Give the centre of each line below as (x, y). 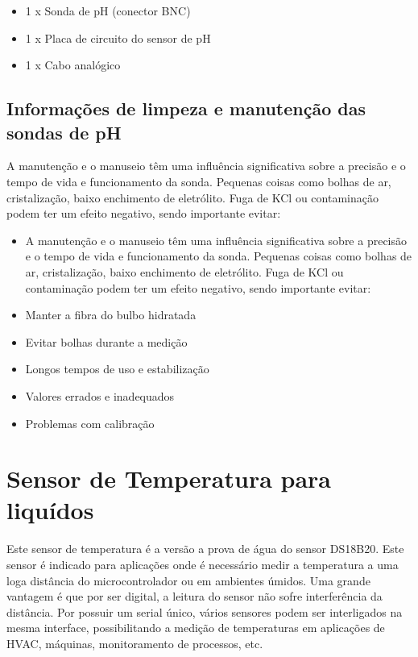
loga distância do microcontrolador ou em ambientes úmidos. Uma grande (188, 580)
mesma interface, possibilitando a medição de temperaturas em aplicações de (196, 628)
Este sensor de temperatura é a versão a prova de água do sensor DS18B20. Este (205, 549)
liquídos (50, 510)
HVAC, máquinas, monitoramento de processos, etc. (135, 643)
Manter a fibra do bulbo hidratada (111, 315)
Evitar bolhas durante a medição (106, 341)
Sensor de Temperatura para (169, 478)
